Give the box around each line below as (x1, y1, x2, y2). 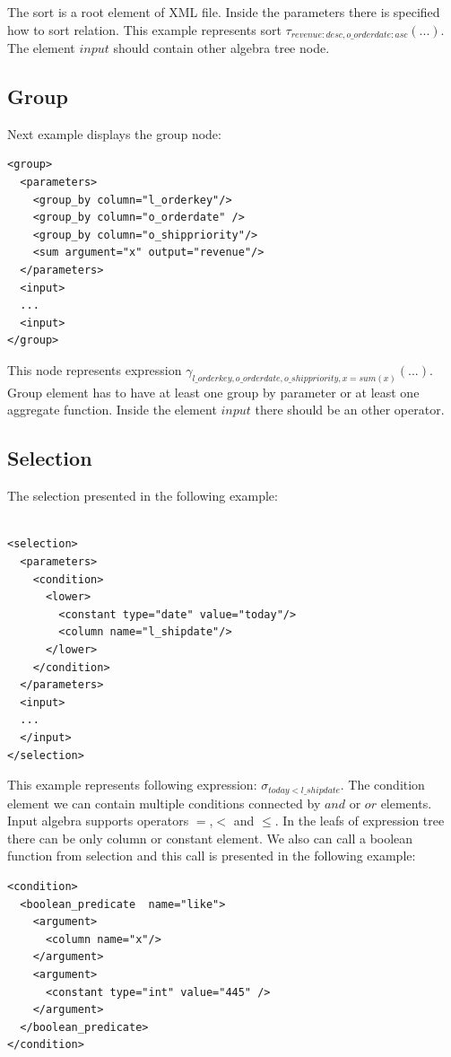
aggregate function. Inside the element (7, 400, 217, 419)
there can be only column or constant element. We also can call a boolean (7, 828, 413, 847)
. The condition (340, 775, 425, 794)
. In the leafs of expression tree (274, 811, 445, 830)
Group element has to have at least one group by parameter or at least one (7, 382, 420, 401)
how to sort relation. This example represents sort (7, 20, 282, 39)
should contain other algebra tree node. (113, 39, 330, 57)
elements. (380, 793, 432, 812)
